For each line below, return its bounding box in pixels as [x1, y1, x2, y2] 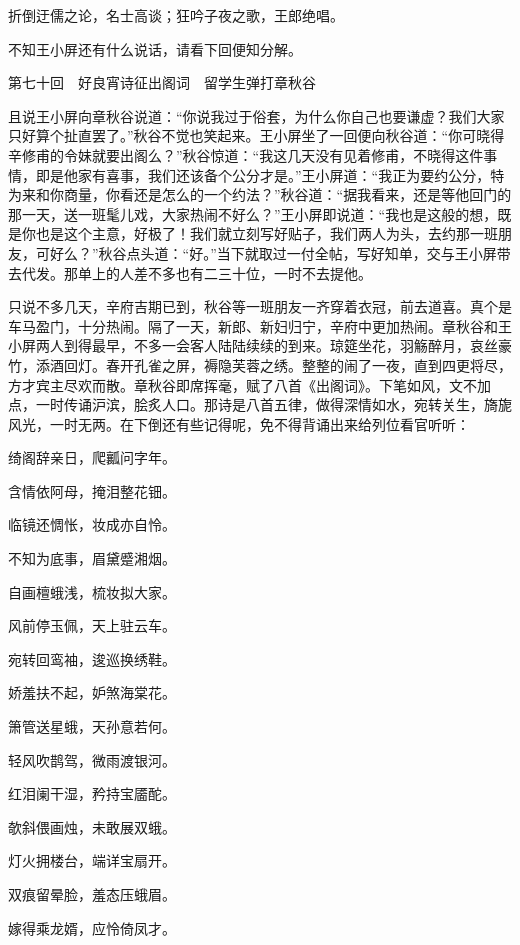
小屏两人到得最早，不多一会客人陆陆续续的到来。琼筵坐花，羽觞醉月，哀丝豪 [8, 335, 512, 356]
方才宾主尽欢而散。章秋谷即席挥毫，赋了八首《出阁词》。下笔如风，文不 [8, 374, 477, 395]
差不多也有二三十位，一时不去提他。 [133, 262, 372, 283]
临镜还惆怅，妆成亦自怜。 [8, 514, 176, 535]
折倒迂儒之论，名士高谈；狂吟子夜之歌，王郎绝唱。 [8, 5, 344, 25]
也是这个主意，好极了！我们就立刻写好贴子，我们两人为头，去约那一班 [35, 223, 498, 244]
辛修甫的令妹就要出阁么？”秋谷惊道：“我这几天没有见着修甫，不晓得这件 [8, 144, 484, 165]
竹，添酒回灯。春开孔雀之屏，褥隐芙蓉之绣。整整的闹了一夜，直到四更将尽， [8, 354, 512, 375]
